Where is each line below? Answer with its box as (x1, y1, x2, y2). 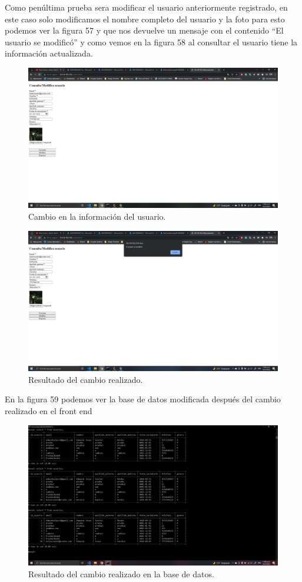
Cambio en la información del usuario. (28, 210, 166, 223)
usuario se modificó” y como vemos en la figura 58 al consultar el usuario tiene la (5, 35, 298, 48)
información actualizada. (5, 47, 93, 59)
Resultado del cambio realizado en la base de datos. (28, 567, 214, 580)
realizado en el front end (5, 404, 92, 416)
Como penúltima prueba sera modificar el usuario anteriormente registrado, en (5, 1, 288, 13)
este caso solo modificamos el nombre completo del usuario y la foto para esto (5, 12, 285, 25)
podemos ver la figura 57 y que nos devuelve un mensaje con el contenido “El (5, 24, 284, 37)
